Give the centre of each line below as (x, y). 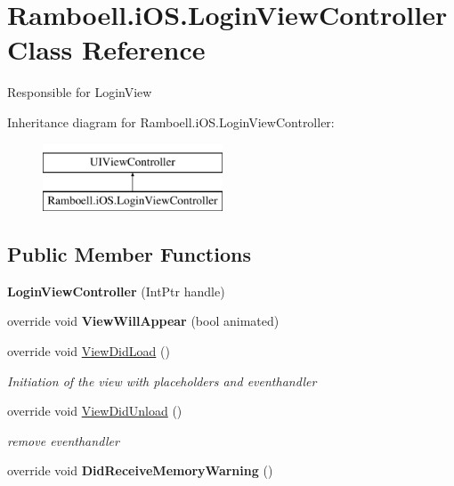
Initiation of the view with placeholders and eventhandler (162, 381)
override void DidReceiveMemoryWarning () (140, 470)
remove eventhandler (63, 440)
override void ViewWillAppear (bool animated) (143, 321)
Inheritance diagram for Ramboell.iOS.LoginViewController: (171, 121)
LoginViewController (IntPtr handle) (116, 291)
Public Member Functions (129, 254)
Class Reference (106, 49)
